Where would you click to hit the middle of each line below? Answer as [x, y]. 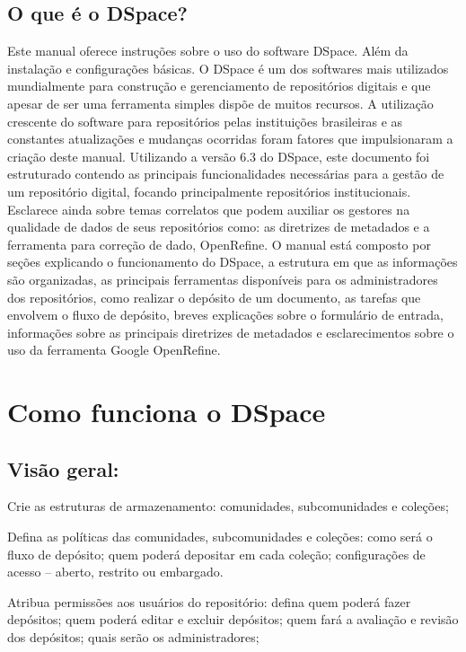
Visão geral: [63, 468]
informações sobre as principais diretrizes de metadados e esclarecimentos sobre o [231, 332]
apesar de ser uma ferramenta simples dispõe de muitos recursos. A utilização [220, 103]
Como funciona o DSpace [167, 412]
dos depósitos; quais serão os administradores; [133, 637]
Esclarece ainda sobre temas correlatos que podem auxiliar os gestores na [209, 209]
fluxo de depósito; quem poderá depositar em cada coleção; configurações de [216, 554]
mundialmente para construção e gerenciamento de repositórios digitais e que [219, 86]
